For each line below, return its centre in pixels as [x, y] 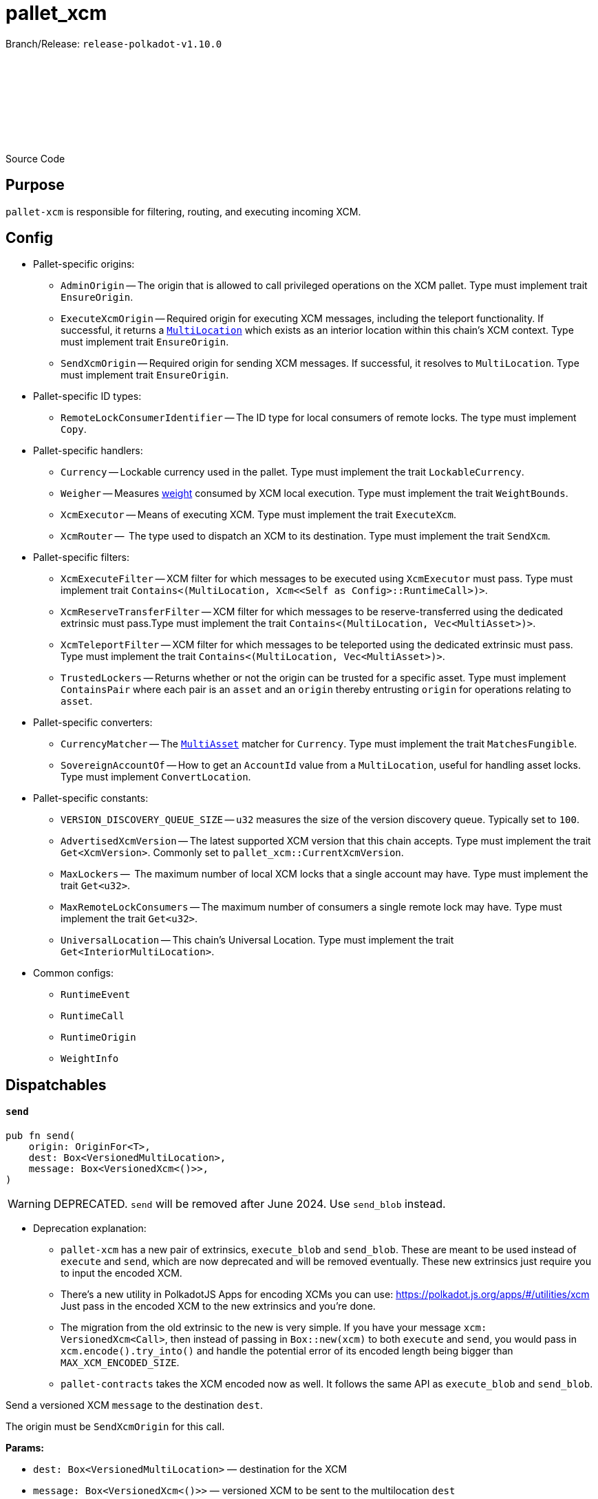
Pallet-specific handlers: [88, 451]
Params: [25, 1448]
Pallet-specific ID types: [87, 396]
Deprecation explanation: [90, 1229]
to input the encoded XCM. [121, 1273]
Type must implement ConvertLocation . [156, 777]
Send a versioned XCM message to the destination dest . [135, 1405]
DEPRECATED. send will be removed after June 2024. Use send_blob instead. [249, 1204]
